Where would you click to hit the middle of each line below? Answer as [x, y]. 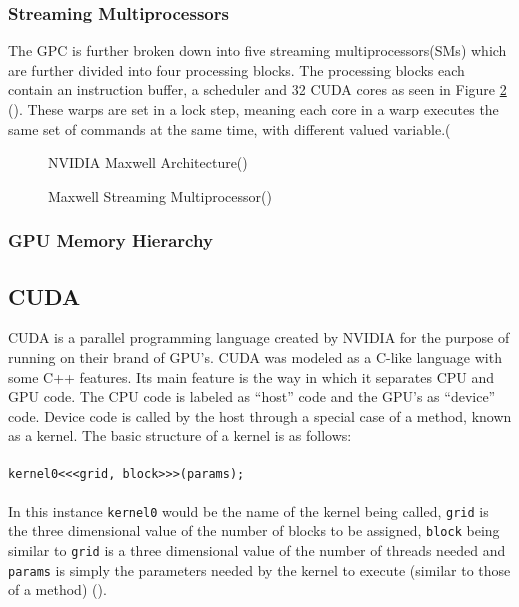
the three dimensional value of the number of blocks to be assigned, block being [254, 530]
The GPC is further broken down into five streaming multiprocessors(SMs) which [257, 50]
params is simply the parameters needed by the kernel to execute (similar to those [259, 569]
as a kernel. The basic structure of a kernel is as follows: [180, 435]
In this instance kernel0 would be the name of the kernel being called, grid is [248, 510]
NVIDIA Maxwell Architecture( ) [148, 162]
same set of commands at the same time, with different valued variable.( [229, 128]
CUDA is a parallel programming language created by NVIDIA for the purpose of [259, 337]
